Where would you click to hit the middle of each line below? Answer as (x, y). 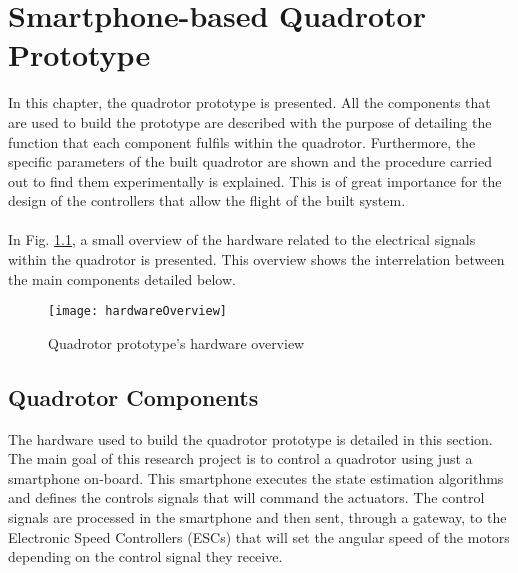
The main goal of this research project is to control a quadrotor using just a (240, 458)
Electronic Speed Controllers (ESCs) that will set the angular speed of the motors (259, 536)
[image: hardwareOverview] (137, 311)
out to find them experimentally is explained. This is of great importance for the (255, 180)
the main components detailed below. (122, 278)
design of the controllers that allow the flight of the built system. (207, 200)
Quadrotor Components (133, 396)
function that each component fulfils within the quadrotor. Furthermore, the (242, 141)
